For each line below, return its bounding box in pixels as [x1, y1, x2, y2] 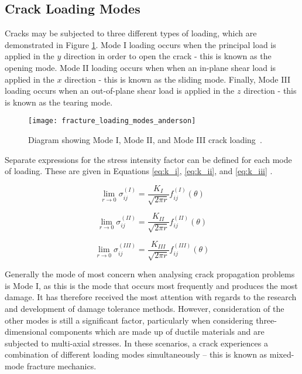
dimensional [5, 325, 47, 338]
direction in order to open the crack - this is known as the [64, 50, 272, 62]
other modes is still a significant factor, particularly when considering [5, 314, 253, 326]
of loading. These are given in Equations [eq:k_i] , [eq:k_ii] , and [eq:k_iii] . [5, 165, 273, 177]
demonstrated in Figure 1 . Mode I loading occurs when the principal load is [5, 38, 276, 50]
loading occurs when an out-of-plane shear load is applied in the [5, 84, 235, 97]
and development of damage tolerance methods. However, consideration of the [5, 302, 284, 314]
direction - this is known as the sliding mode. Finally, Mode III [64, 73, 291, 85]
